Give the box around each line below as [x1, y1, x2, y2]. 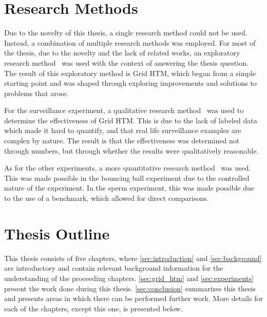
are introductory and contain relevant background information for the [4, 263, 223, 273]
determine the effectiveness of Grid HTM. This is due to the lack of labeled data [4, 115, 257, 125]
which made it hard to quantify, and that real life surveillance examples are [4, 125, 241, 136]
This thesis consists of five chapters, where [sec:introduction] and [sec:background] [4, 252, 262, 263]
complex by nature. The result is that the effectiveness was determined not [4, 135, 240, 146]
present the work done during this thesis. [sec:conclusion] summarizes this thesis [4, 283, 256, 293]
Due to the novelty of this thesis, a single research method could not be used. [4, 27, 247, 38]
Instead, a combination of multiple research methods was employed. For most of [4, 37, 256, 48]
